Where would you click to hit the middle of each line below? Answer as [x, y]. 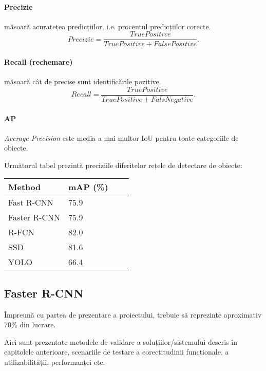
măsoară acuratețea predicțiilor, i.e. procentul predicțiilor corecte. [108, 26]
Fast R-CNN [31, 202]
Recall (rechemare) [39, 62]
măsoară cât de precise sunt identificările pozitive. [83, 81]
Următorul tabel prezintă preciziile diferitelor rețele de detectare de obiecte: [123, 165]
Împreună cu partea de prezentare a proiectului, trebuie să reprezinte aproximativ [133, 314]
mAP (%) [88, 187]
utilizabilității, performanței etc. [55, 362]
